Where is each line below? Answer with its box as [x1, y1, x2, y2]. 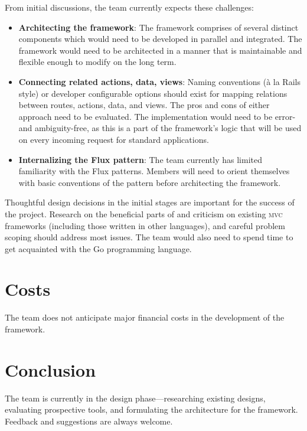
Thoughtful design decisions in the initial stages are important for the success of [5, 196, 295, 208]
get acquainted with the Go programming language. [5, 242, 192, 254]
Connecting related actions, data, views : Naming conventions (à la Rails [18, 75, 301, 87]
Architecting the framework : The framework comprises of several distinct [18, 21, 299, 33]
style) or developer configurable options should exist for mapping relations [18, 87, 288, 99]
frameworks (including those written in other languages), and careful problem [5, 219, 285, 231]
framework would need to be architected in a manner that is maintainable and [18, 44, 302, 56]
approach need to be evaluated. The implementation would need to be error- [18, 110, 296, 122]
